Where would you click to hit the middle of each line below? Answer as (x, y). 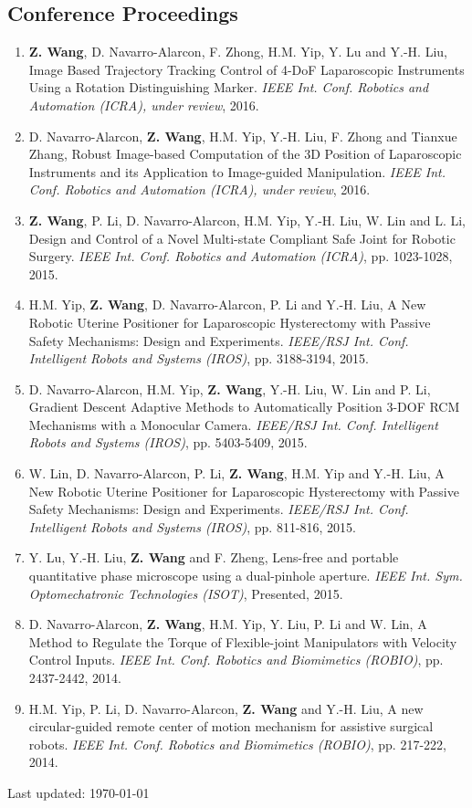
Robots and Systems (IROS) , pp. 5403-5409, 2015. (168, 442)
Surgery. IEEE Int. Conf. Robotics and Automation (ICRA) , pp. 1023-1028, (241, 256)
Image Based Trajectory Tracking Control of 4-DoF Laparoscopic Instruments (246, 69)
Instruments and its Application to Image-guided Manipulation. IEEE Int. (237, 171)
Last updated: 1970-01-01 (79, 792)
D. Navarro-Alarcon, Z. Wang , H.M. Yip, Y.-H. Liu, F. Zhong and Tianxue (243, 136)
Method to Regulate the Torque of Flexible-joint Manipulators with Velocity (243, 641)
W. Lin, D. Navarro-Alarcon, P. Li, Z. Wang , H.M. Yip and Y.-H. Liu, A (236, 473)
